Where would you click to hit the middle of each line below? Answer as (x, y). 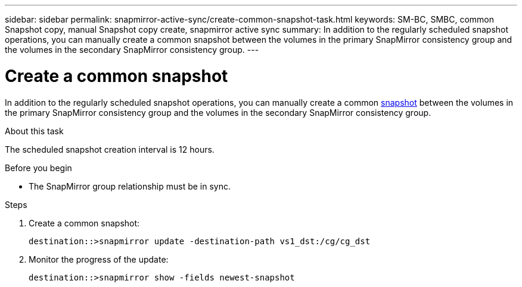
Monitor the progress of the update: (99, 259)
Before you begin (38, 168)
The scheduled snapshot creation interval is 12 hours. (110, 149)
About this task (34, 131)
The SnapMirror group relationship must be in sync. (130, 186)
